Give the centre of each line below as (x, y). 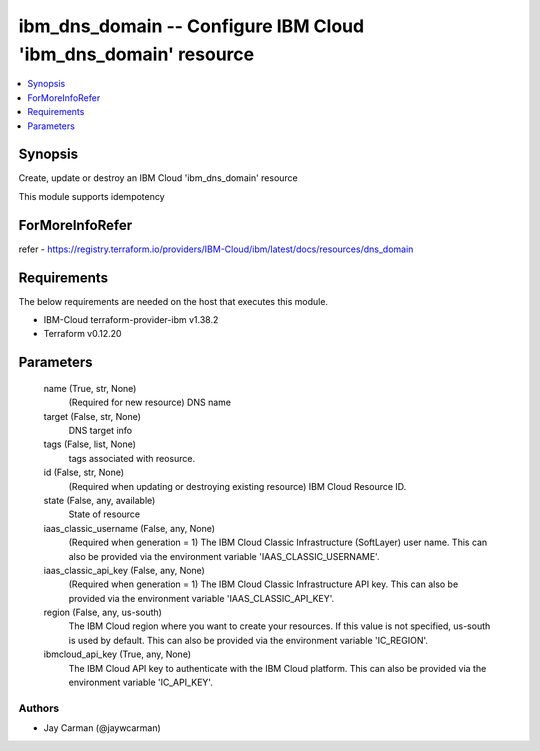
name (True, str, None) (90, 388)
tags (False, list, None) (90, 444)
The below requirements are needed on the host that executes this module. (173, 301)
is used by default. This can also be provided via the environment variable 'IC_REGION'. (248, 640)
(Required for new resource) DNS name (150, 402)
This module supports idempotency (91, 196)
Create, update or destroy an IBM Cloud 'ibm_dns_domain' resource (158, 178)
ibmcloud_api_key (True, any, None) (117, 654)
